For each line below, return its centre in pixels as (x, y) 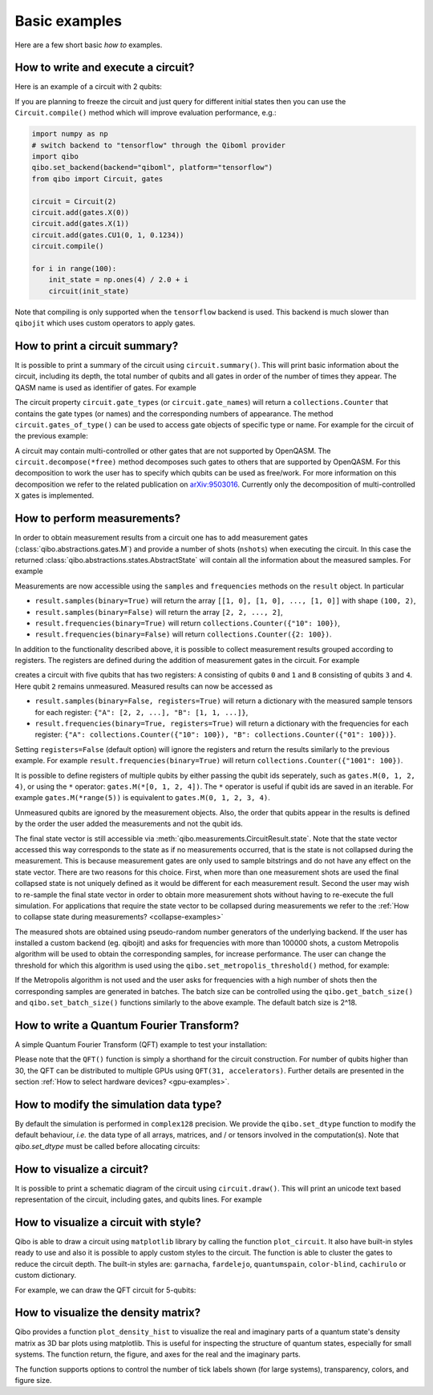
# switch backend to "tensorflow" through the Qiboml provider (159, 145)
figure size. (33, 1381)
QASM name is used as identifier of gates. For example (105, 387)
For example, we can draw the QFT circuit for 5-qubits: (105, 1290)
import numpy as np (70, 134)
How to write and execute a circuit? (105, 68)
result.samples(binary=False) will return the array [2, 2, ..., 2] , (159, 612)
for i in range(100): (74, 268)
